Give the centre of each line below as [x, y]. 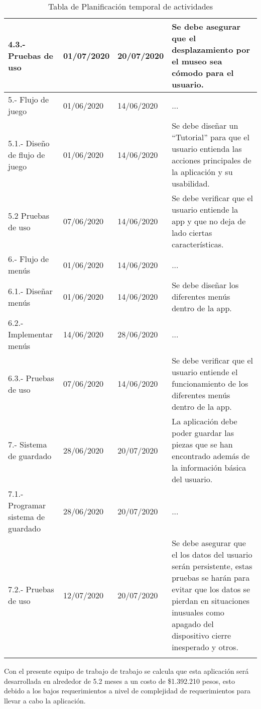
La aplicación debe [205, 421]
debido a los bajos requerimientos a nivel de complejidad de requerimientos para [127, 691]
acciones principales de [212, 160]
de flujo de [27, 154]
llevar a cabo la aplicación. [45, 700]
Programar [27, 505]
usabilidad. [191, 183]
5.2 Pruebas [29, 215]
